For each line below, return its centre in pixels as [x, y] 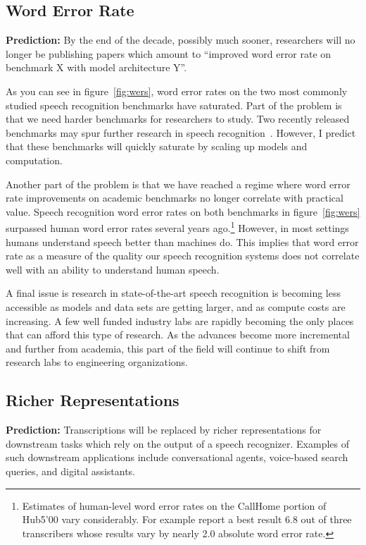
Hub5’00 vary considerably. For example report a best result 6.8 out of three [187, 519]
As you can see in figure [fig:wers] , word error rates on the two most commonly [177, 91]
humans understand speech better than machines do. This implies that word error [182, 241]
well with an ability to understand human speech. [113, 269]
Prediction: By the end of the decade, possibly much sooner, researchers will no [181, 40]
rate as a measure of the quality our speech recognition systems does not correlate [183, 256]
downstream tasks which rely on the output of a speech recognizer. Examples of [177, 443]
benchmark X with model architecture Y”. [96, 67]
